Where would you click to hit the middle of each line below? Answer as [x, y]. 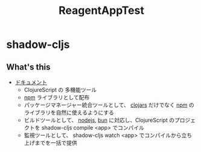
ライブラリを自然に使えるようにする [69, 112]
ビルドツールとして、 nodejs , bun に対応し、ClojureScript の [99, 120]
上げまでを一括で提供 [50, 143]
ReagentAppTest [101, 11]
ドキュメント [31, 82]
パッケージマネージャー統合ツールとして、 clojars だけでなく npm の [109, 105]
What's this [28, 67]
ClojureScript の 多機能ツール [60, 90]
